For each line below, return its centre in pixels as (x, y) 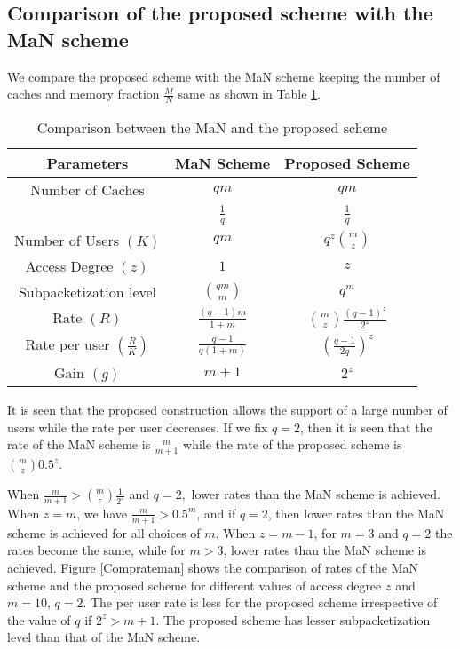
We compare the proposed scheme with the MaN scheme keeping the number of (224, 76)
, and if (216, 513)
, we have (102, 513)
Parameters (87, 163)
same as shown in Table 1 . (249, 94)
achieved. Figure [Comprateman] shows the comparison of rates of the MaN (213, 567)
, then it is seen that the (366, 427)
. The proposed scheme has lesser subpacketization (293, 619)
